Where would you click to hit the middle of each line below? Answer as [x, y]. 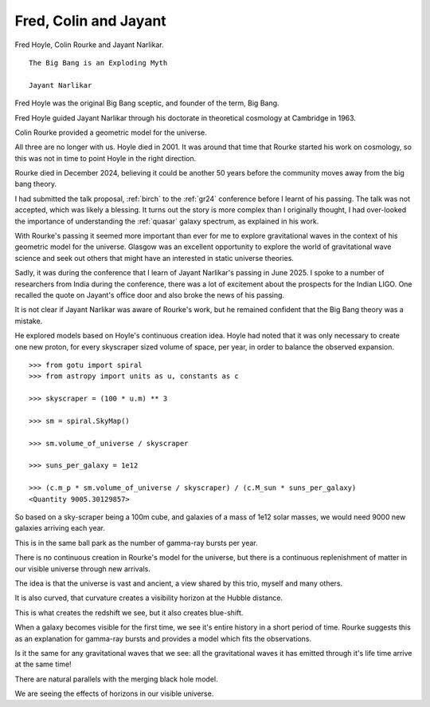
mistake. [29, 321]
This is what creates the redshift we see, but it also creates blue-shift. [129, 612]
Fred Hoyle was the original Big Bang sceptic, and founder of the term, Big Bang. [147, 103]
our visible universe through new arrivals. [83, 569]
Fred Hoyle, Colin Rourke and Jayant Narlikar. [89, 45]
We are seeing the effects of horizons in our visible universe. [114, 693]
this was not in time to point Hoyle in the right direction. [106, 158]
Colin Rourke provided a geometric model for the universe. [111, 132]
